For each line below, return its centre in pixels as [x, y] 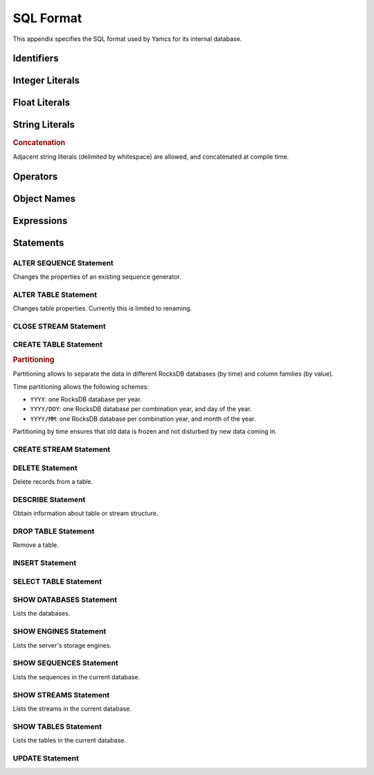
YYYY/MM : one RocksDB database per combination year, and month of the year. [143, 419]
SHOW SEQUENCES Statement [66, 663]
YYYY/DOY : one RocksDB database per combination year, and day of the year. [141, 409]
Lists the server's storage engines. [62, 645]
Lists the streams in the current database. [72, 708]
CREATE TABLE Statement [58, 345]
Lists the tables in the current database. [69, 740]
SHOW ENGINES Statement [60, 632]
